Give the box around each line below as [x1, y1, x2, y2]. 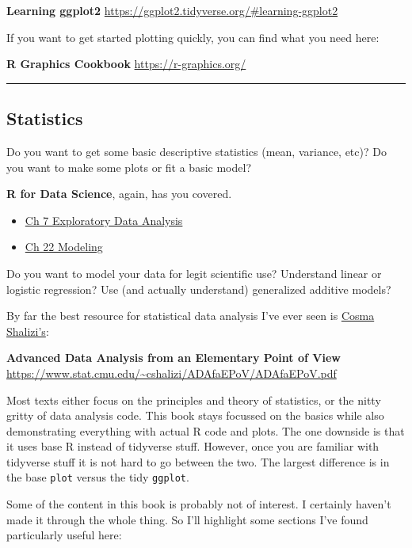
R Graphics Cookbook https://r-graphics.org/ [6, 55, 246, 72]
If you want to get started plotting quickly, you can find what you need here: [6, 29, 380, 45]
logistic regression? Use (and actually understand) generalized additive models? [6, 280, 391, 297]
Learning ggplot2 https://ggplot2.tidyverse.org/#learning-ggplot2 [6, 2, 338, 18]
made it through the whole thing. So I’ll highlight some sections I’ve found [6, 511, 368, 527]
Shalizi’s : [6, 322, 49, 339]
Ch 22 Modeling [25, 238, 103, 255]
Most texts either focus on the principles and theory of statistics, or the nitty [6, 391, 381, 408]
